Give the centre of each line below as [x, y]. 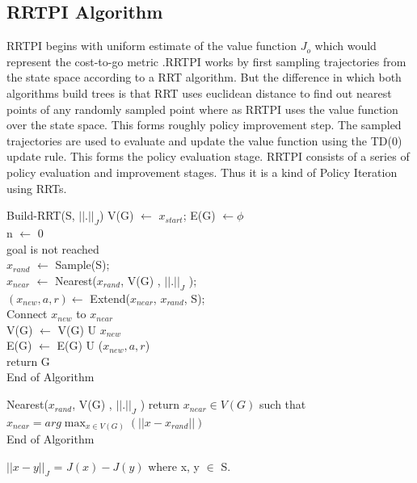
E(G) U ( [80, 345]
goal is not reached [53, 248]
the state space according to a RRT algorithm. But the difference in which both [204, 77]
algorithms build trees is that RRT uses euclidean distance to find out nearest [199, 92]
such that [283, 404]
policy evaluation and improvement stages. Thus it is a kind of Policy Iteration [202, 172]
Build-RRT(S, [41, 215]
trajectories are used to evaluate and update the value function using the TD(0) [204, 140]
